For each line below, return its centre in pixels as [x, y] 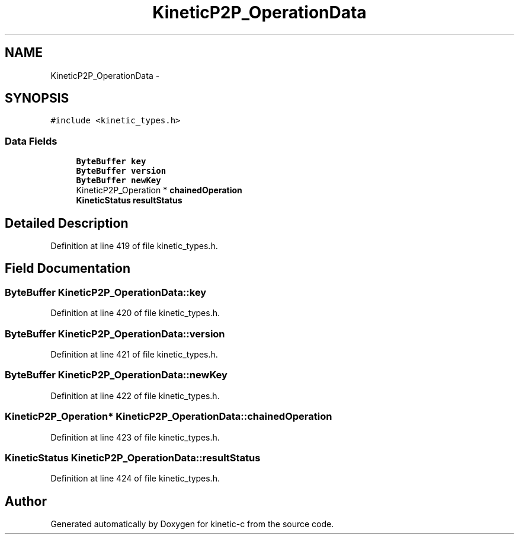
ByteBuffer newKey [118, 181]
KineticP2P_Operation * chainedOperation [159, 190]
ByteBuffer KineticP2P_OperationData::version [115, 334]
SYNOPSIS [37, 98]
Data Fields [31, 141]
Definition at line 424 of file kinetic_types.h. [135, 479]
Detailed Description [67, 223]
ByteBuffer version [121, 171]
